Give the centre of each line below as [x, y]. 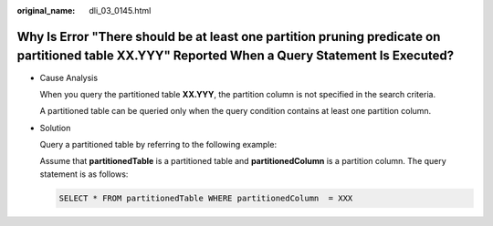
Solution [55, 128]
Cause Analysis [69, 77]
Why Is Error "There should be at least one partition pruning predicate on [229, 36]
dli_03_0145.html [120, 10]
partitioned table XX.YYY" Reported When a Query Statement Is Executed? [236, 56]
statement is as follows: [84, 174]
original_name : [46, 10]
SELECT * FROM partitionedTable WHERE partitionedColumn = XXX [206, 198]
